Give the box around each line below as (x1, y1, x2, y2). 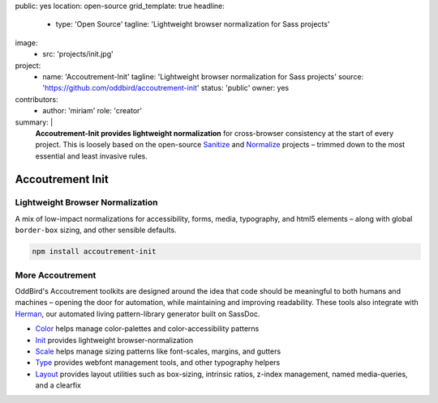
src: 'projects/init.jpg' (42, 49, 114, 59)
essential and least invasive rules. (35, 151, 148, 161)
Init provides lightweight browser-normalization (35, 335, 194, 345)
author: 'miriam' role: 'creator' (42, 106, 142, 116)
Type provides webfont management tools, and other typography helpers (35, 358, 281, 367)
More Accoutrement (15, 269, 97, 281)
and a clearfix (35, 380, 81, 390)
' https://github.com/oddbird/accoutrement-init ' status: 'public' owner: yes (42, 83, 290, 93)
